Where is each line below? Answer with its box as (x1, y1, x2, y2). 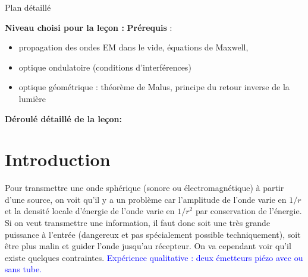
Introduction (5, 147, 111, 171)
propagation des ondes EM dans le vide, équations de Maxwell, (18, 41, 249, 53)
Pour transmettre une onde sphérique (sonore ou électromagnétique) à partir (5, 182, 284, 194)
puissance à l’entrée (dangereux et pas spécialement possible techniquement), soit (5, 228, 301, 240)
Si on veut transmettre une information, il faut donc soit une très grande (5, 216, 271, 229)
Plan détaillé (5, 1, 51, 13)
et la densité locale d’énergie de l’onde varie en (5, 205, 175, 217)
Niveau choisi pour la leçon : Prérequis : (5, 21, 172, 33)
